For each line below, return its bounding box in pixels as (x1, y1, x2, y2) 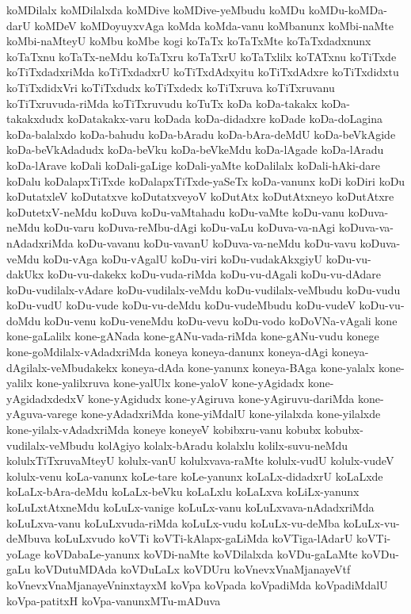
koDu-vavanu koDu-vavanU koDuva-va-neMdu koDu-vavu (77, 234, 356, 251)
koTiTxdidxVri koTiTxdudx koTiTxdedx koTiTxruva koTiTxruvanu (6, 79, 335, 95)
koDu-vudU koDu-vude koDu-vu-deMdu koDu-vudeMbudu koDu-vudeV (6, 297, 356, 313)
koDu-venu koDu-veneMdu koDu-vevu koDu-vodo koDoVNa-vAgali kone (44, 312, 398, 328)
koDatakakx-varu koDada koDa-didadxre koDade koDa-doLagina (67, 110, 382, 127)
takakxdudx (6, 110, 64, 127)
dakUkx (6, 266, 44, 282)
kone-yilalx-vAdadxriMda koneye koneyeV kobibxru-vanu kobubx (6, 421, 322, 438)
